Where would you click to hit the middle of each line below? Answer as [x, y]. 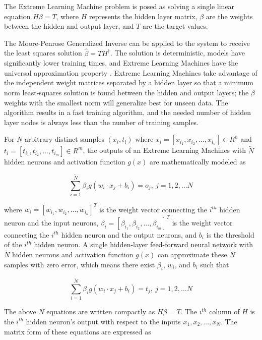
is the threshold [230, 234]
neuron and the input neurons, [51, 222]
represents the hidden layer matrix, [143, 16]
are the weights [229, 16]
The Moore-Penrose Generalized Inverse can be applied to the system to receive [127, 43]
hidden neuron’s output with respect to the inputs [103, 321]
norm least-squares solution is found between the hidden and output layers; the [126, 92]
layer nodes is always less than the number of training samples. [102, 122]
